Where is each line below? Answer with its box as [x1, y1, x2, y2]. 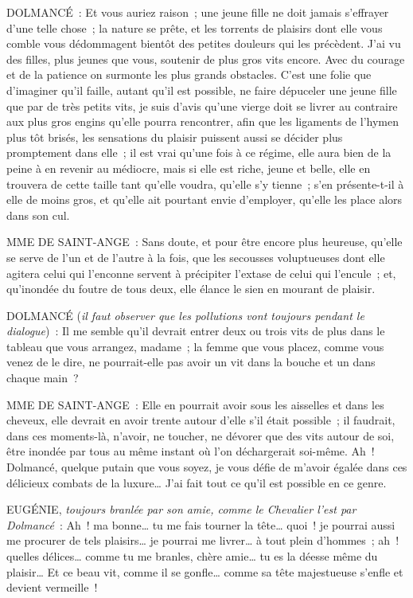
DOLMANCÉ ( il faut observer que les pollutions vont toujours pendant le [6, 307, 364, 323]
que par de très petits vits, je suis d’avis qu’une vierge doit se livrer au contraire [6, 97, 398, 114]
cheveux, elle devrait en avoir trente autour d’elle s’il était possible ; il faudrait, [6, 412, 395, 428]
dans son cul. [6, 206, 70, 223]
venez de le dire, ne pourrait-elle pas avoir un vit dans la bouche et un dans [6, 354, 376, 370]
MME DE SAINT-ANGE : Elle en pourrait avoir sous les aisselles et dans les [6, 396, 384, 412]
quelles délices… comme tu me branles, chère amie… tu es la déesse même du [6, 548, 378, 564]
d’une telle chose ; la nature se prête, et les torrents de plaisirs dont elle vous [6, 19, 383, 36]
